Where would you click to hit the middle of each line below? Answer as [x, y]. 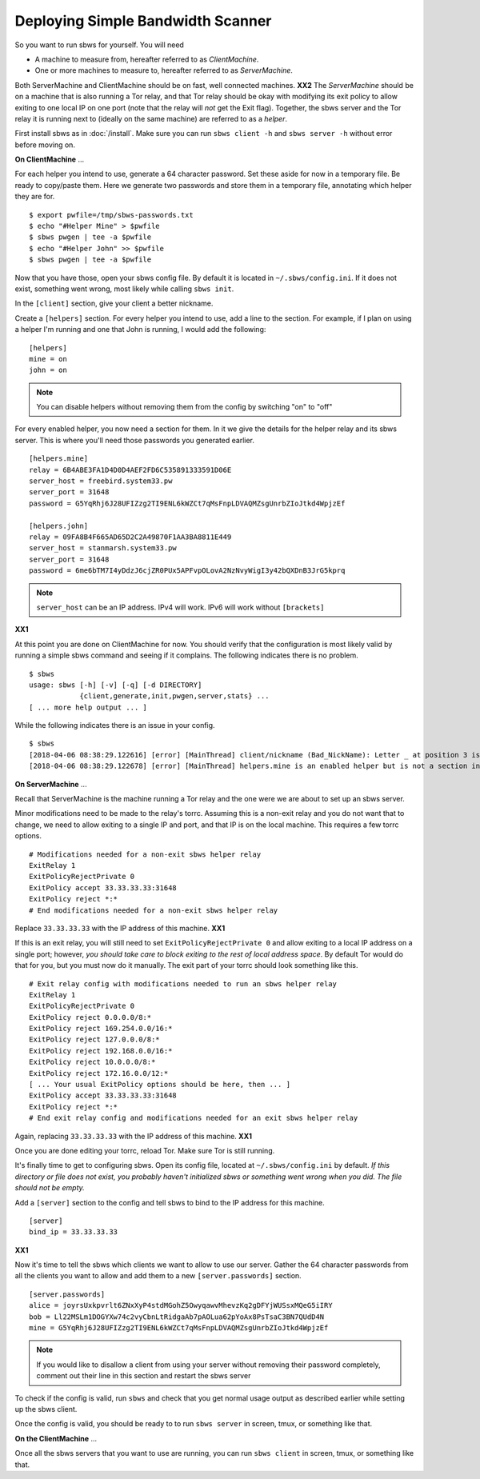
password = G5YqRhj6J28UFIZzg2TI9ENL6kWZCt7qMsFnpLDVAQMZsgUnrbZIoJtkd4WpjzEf [187, 503]
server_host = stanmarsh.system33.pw [103, 548]
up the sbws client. [46, 1409]
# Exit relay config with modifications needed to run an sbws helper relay [183, 983]
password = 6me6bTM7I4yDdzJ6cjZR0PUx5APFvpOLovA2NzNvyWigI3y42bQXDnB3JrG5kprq [187, 571]
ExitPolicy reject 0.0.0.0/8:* [90, 1017]
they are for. [35, 197]
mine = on [48, 359]
